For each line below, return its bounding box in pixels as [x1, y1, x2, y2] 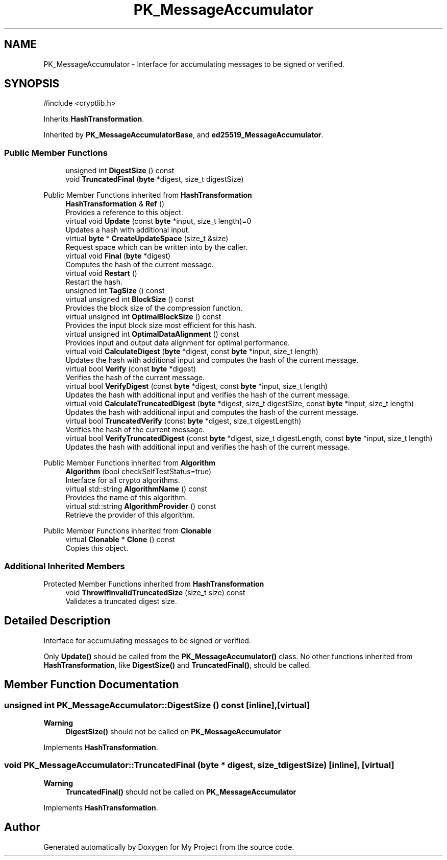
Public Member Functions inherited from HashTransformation [43, 191, 252, 200]
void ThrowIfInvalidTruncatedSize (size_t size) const [65, 588, 245, 597]
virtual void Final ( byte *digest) [65, 251, 171, 261]
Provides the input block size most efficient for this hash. [65, 321, 257, 330]
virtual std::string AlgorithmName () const [65, 484, 207, 494]
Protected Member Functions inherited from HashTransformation [43, 579, 264, 588]
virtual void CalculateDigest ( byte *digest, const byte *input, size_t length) [65, 347, 318, 356]
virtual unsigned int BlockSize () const [65, 295, 194, 304]
